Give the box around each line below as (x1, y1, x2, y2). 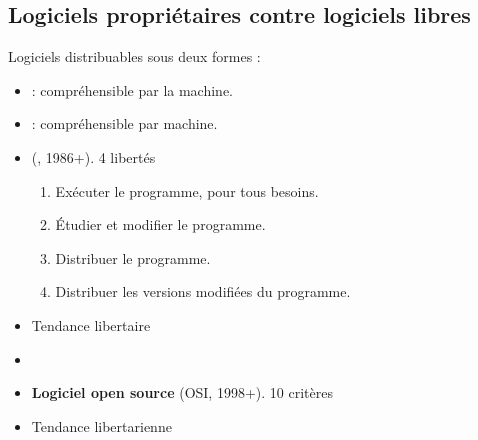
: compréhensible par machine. (31, 113, 218, 134)
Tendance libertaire (31, 314, 151, 335)
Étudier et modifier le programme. (55, 214, 266, 235)
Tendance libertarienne (31, 415, 172, 436)
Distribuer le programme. (55, 247, 211, 268)
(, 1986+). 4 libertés (31, 146, 156, 167)
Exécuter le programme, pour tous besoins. (55, 180, 319, 201)
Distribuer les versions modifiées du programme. (55, 281, 351, 302)
